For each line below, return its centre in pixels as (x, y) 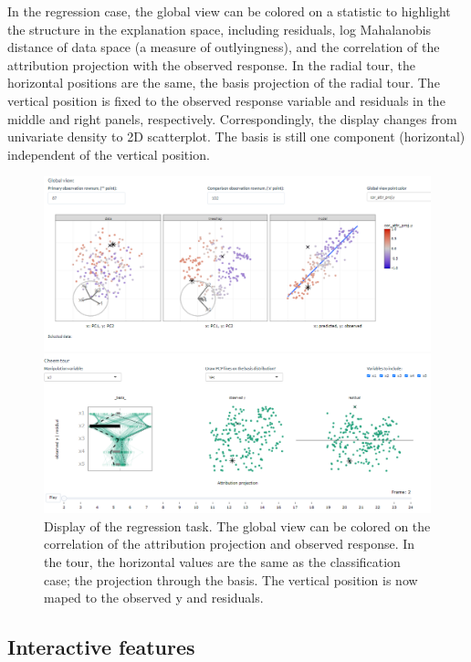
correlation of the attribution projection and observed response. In (230, 544)
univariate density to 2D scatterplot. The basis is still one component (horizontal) (236, 137)
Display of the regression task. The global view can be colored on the (237, 525)
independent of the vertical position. (109, 154)
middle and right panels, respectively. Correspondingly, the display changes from (232, 118)
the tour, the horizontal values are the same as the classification (222, 562)
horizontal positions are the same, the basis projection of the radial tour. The (224, 83)
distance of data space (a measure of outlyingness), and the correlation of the (224, 47)
